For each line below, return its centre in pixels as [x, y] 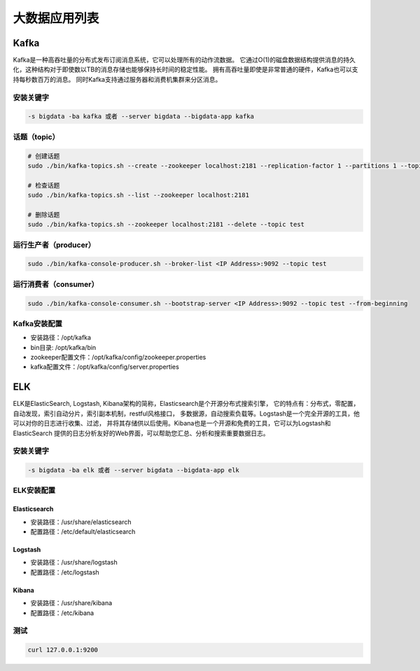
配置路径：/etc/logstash [65, 572]
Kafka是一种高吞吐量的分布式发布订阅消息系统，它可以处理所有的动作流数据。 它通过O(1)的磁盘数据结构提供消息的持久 [184, 60]
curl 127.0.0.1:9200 [63, 650]
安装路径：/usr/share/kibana [71, 603]
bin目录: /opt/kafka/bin [63, 347]
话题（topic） [36, 136]
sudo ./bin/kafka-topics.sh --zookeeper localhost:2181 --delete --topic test [166, 225]
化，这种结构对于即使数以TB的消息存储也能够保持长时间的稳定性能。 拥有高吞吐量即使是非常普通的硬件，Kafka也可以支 [185, 69]
